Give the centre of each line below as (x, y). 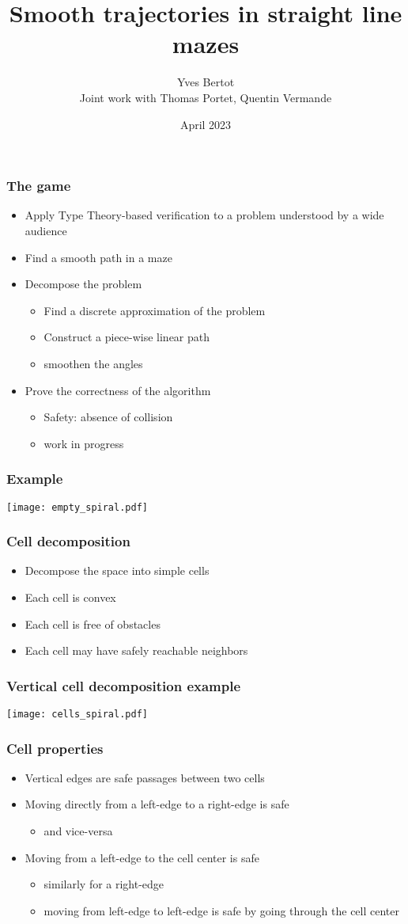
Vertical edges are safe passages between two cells (145, 777)
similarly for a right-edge (104, 884)
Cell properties (55, 748)
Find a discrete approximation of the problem (155, 310)
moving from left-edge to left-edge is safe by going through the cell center (221, 910)
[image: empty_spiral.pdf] (77, 507)
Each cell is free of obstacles (93, 624)
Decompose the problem (83, 284)
